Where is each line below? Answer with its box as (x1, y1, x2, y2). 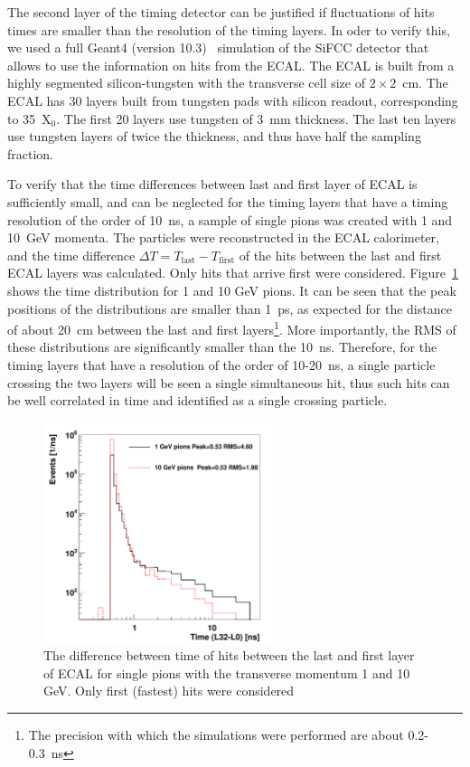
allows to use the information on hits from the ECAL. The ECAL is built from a (7, 55, 455, 74)
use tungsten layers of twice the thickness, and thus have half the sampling (7, 127, 421, 146)
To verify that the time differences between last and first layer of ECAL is (7, 175, 418, 194)
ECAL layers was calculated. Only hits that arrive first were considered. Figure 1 (7, 263, 458, 282)
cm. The (402, 73, 448, 92)
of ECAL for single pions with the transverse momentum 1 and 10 (43, 663, 410, 682)
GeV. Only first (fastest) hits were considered (43, 681, 295, 700)
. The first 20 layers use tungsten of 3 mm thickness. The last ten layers (56, 109, 456, 128)
